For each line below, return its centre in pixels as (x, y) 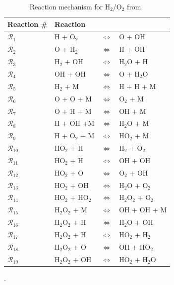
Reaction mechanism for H (70, 6)
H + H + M (138, 86)
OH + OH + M (143, 210)
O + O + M (73, 98)
